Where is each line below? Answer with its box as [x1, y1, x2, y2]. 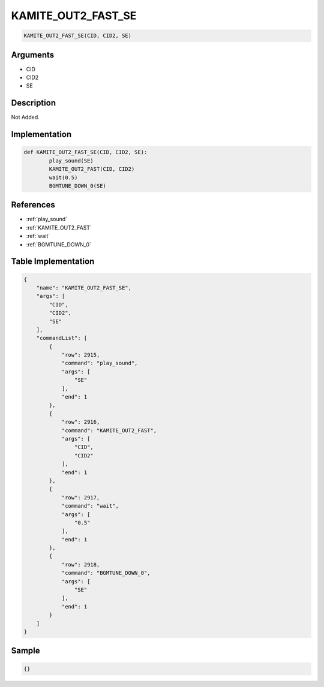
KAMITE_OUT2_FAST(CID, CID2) [49, 165, 135, 173]
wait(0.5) [49, 174, 78, 181]
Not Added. [11, 114, 40, 121]
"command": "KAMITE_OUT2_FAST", [61, 427, 157, 434]
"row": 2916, [61, 418, 100, 426]
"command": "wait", [61, 502, 119, 510]
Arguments [11, 50, 55, 60]
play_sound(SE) [49, 157, 94, 164]
